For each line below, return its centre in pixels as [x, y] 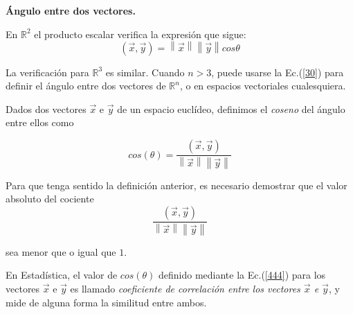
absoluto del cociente [50, 199]
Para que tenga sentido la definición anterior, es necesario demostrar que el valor [176, 185]
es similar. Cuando [145, 72]
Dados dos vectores [46, 108]
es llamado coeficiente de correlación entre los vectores [185, 289]
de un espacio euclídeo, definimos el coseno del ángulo [231, 108]
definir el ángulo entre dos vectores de [86, 86]
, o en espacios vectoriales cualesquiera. [263, 86]
